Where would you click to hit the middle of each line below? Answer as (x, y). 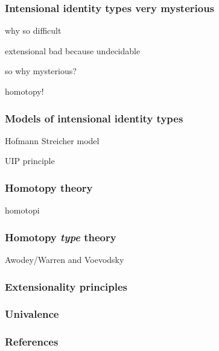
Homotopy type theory (61, 237)
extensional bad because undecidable (73, 50)
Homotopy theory (49, 187)
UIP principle (30, 161)
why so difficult (33, 30)
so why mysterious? (41, 71)
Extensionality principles (66, 286)
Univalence (32, 314)
